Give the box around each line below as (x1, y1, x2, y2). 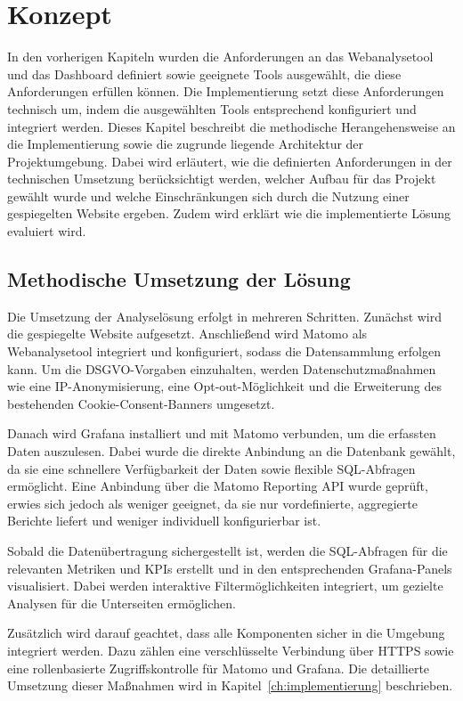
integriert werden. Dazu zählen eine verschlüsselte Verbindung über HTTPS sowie (7, 640, 454, 659)
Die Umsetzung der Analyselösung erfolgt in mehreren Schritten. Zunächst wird (7, 306, 443, 325)
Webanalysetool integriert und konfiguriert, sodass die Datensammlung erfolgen (7, 342, 441, 361)
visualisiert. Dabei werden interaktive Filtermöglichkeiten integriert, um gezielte (7, 576, 443, 595)
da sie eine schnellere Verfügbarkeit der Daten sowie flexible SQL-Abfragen (7, 459, 416, 477)
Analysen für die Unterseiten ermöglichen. (7, 593, 236, 612)
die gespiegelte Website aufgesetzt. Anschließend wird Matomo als (7, 324, 368, 343)
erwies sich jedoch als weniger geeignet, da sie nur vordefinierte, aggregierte (7, 493, 418, 512)
